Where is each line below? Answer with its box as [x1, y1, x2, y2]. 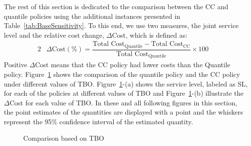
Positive [4, 59, 28, 70]
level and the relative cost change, [4, 29, 104, 40]
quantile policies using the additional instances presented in [4, 11, 180, 21]
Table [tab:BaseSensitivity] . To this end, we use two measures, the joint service [4, 20, 239, 30]
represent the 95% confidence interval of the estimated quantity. [4, 116, 193, 126]
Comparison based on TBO [23, 132, 104, 143]
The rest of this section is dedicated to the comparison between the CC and [4, 1, 228, 11]
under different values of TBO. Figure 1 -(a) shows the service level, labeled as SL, [4, 78, 248, 88]
